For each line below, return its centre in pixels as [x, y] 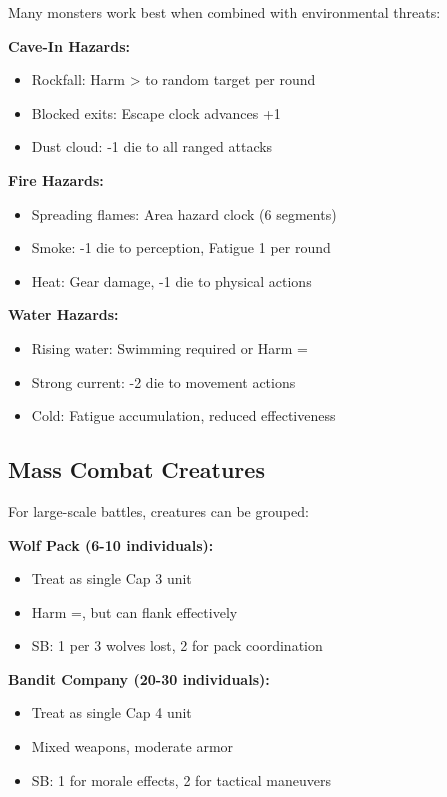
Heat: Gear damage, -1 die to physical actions [171, 280]
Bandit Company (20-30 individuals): [139, 678]
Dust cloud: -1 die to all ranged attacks [152, 146]
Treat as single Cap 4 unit [111, 712]
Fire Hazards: [56, 179]
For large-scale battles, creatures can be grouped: [158, 510]
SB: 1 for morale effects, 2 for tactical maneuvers [181, 779]
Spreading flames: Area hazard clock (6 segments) [184, 213]
